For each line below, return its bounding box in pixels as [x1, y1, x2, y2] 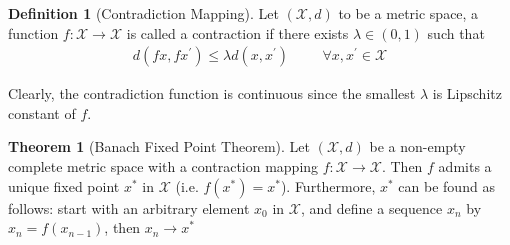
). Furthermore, [280, 175, 376, 196]
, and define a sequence [300, 197, 443, 218]
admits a [438, 156, 492, 176]
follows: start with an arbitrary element [8, 197, 250, 218]
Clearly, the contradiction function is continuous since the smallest [8, 83, 416, 104]
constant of [8, 102, 76, 123]
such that [427, 22, 485, 43]
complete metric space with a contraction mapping [8, 156, 319, 176]
